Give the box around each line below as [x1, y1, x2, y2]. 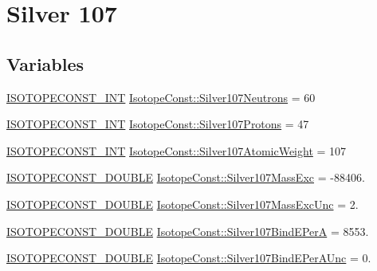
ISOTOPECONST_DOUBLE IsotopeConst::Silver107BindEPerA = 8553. [6, 222, 369, 239]
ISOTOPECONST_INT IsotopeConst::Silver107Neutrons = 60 [6, 88, 316, 105]
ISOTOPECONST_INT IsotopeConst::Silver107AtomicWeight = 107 [6, 142, 347, 159]
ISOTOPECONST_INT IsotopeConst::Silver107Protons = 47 [6, 116, 309, 132]
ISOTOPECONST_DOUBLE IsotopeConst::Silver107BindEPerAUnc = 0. [6, 249, 371, 266]
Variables [6, 51, 84, 76]
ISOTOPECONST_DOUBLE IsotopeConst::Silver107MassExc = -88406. [6, 169, 365, 186]
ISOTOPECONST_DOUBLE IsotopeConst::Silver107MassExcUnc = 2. [6, 195, 359, 212]
